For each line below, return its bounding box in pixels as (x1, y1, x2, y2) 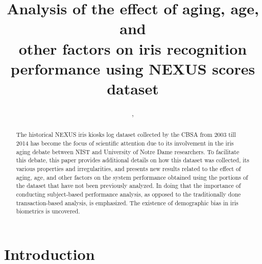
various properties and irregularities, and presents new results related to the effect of (16, 164, 241, 173)
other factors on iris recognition (18, 38, 247, 59)
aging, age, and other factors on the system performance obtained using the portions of (16, 173, 248, 181)
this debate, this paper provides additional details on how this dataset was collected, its (16, 156, 249, 164)
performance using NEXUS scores (10, 58, 255, 79)
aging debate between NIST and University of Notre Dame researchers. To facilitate (16, 147, 240, 156)
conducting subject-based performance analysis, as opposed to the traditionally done (16, 189, 241, 198)
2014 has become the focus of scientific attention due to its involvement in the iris (16, 138, 234, 147)
